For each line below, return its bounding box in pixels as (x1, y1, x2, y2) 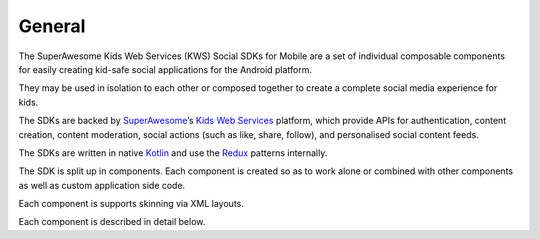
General (18, 15, 86, 37)
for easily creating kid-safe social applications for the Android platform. (18, 63, 313, 75)
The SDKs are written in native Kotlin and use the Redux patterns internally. (18, 146, 328, 159)
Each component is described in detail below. (18, 216, 206, 228)
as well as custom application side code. (18, 179, 186, 191)
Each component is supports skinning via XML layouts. (18, 198, 245, 210)
